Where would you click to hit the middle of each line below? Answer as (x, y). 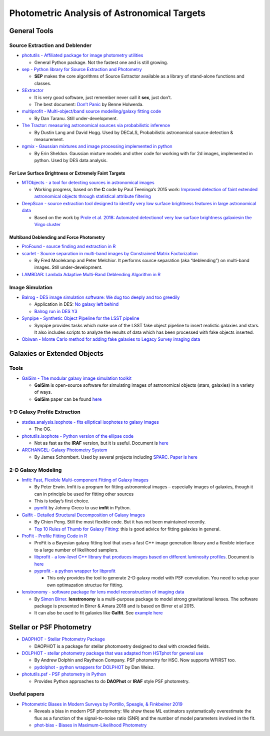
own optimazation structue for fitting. (85, 585)
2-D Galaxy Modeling (35, 470)
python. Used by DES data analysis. (71, 161)
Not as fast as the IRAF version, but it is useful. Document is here (101, 443)
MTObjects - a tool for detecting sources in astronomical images (88, 182)
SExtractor (33, 91)
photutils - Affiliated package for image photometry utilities (82, 56)
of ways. (43, 392)
